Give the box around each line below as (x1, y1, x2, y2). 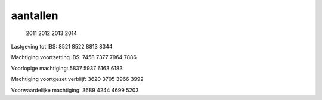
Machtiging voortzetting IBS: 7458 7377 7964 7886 (11, 54, 137, 61)
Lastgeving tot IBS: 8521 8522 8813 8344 (11, 43, 113, 50)
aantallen (11, 9, 58, 22)
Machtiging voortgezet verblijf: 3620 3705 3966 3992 (11, 76, 144, 83)
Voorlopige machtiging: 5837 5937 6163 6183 (11, 64, 123, 72)
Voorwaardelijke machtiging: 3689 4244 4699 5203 (11, 86, 140, 93)
